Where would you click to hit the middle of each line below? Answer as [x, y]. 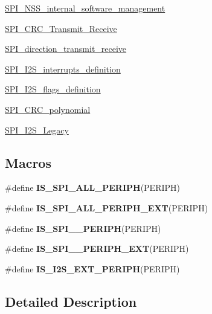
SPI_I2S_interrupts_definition [63, 69]
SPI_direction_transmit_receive [66, 49]
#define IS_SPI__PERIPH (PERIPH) [83, 228]
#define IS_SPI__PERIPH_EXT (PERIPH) [97, 248]
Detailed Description [71, 301]
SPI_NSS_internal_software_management [85, 8]
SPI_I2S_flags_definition [53, 89]
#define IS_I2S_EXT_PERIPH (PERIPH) [92, 268]
